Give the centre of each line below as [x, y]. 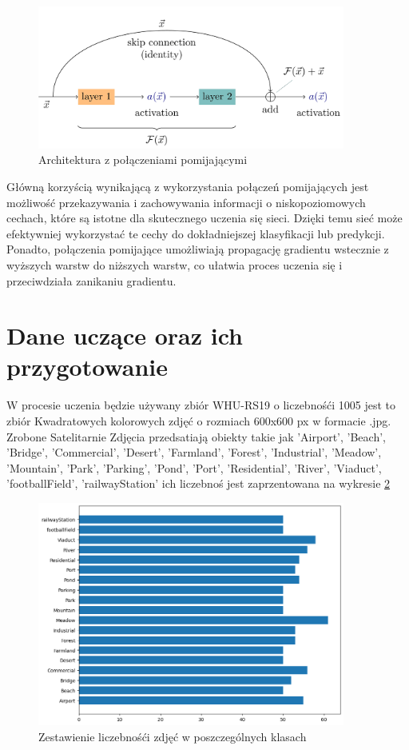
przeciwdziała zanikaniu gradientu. [91, 280]
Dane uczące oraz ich [125, 335]
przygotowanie [87, 367]
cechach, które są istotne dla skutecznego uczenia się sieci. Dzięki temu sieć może [204, 218]
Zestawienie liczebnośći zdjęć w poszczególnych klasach [173, 736]
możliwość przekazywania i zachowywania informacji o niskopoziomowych [186, 202]
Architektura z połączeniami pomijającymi [143, 160]
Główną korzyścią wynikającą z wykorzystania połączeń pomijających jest [188, 186]
